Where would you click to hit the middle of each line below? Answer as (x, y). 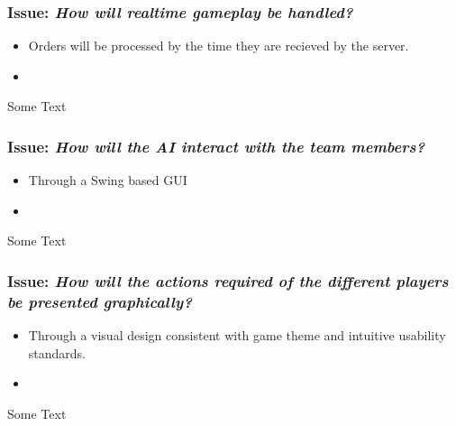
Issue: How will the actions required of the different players (228, 280)
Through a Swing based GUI (108, 180)
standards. (57, 352)
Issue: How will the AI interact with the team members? (216, 146)
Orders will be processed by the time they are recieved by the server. (219, 46)
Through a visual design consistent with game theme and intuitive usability (237, 335)
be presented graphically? (100, 301)
